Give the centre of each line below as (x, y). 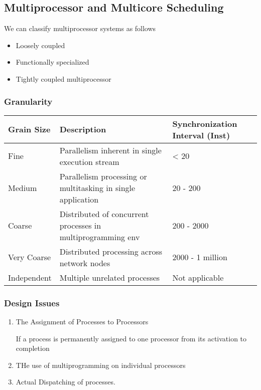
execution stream (89, 161)
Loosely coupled (40, 45)
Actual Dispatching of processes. (66, 382)
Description (83, 129)
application (79, 199)
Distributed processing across (111, 251)
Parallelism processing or (103, 176)
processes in (80, 225)
